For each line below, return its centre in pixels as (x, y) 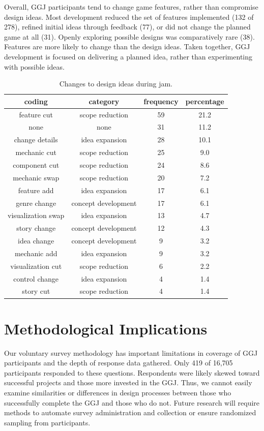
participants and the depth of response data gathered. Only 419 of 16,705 (119, 363)
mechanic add (36, 253)
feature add (36, 190)
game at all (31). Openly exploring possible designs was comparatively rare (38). (129, 36)
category (104, 101)
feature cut (36, 114)
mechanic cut (36, 152)
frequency (161, 101)
